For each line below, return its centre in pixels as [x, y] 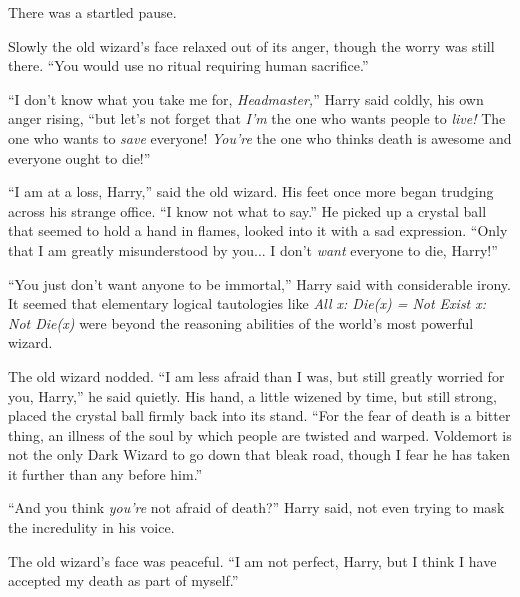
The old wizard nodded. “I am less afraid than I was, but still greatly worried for [256, 375]
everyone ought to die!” [79, 157]
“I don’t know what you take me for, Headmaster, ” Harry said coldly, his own [246, 98]
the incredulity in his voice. [91, 527]
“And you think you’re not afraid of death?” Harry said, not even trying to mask [256, 507]
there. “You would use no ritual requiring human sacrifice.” [188, 65]
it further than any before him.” [105, 473]
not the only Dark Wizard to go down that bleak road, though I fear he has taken [259, 454]
